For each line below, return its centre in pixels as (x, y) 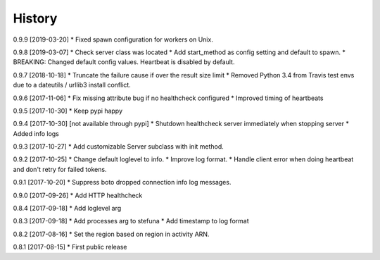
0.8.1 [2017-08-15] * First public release (70, 247)
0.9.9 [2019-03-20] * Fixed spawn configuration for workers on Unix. (113, 39)
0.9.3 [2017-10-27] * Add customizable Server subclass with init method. (119, 147)
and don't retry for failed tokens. (60, 169)
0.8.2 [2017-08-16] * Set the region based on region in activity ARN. (111, 234)
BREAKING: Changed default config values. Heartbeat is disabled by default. (124, 62)
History (35, 18)
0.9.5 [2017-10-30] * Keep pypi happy (68, 111)
